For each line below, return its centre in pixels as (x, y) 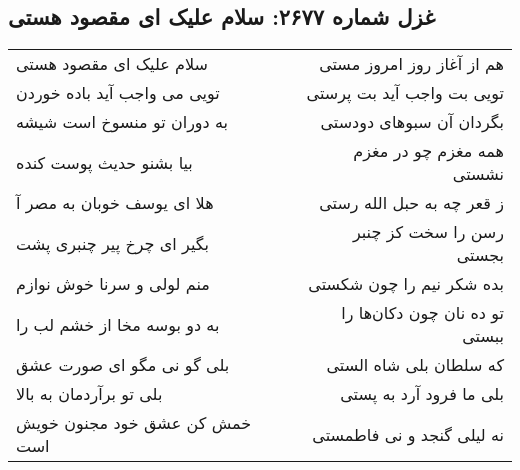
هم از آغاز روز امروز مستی (411, 64)
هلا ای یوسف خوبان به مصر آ (115, 203)
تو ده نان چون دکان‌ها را (422, 313)
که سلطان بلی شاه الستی (415, 365)
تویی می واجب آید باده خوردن (118, 93)
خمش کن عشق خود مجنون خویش (134, 423)
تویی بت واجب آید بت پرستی (405, 93)
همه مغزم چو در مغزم (428, 151)
